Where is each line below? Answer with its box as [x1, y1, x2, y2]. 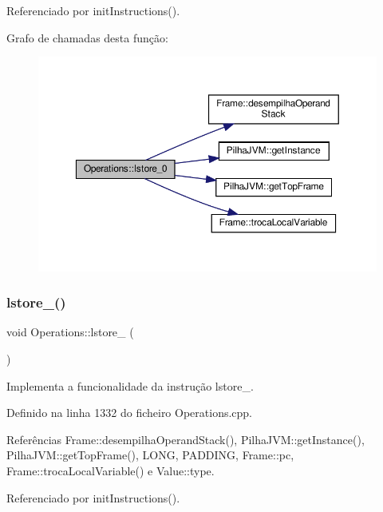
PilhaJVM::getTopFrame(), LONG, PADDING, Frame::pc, [6, 447, 294, 463]
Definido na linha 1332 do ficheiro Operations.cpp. [6, 404, 253, 421]
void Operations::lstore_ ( [6, 323, 134, 340]
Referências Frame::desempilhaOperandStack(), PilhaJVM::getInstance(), [6, 431, 365, 447]
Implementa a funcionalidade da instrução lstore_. [6, 377, 254, 394]
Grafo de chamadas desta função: [6, 29, 168, 46]
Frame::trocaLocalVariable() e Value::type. [6, 462, 215, 478]
